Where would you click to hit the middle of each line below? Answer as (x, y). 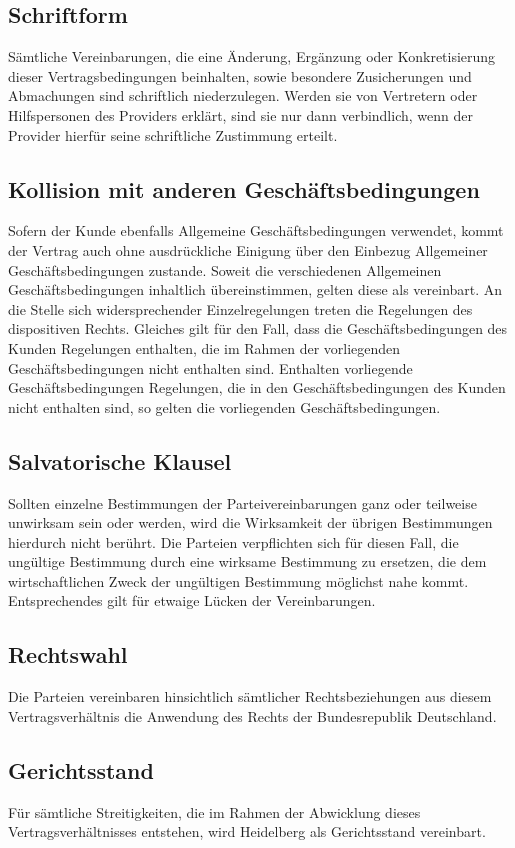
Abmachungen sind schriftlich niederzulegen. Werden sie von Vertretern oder (243, 95)
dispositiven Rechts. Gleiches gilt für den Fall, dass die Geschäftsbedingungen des (258, 328)
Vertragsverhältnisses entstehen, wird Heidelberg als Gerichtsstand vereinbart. (247, 831)
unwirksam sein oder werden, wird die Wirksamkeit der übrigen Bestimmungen (250, 522)
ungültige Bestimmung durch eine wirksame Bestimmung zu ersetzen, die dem (247, 561)
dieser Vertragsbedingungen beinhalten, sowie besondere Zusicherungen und (240, 75)
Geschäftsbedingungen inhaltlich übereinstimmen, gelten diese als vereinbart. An (255, 289)
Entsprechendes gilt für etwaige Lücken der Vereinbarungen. (192, 600)
